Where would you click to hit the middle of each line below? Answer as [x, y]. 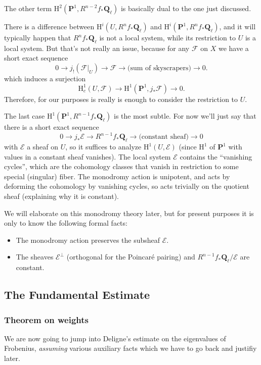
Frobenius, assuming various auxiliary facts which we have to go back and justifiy [130, 348]
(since [188, 147]
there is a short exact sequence [52, 127]
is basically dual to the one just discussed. [186, 8]
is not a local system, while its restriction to [167, 37]
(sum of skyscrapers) [159, 68]
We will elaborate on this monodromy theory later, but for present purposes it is [129, 213]
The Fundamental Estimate [77, 295]
